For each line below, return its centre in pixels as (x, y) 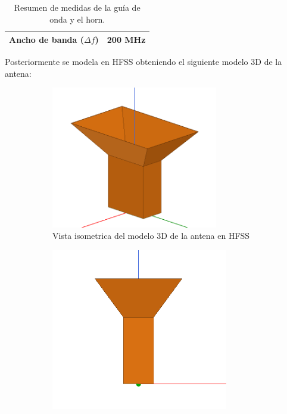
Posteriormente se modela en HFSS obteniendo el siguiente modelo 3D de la (143, 62)
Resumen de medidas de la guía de (77, 7)
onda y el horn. (77, 19)
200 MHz (126, 40)
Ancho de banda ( (46, 40)
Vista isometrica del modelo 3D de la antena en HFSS (151, 236)
